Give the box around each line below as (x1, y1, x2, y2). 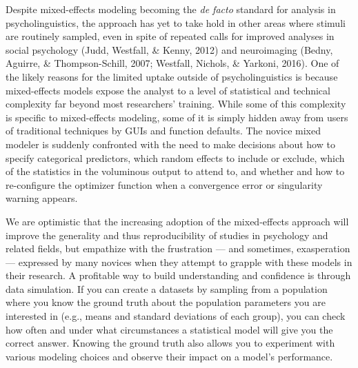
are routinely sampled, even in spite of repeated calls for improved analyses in (6, 29, 335, 43)
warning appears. (6, 191, 78, 205)
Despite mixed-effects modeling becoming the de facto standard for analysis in (6, 2, 336, 16)
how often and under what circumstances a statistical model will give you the (6, 322, 333, 336)
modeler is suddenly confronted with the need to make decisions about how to (6, 136, 335, 151)
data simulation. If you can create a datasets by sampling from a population (6, 281, 328, 296)
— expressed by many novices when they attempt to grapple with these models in (6, 254, 352, 269)
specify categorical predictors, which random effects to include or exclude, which (6, 150, 345, 165)
